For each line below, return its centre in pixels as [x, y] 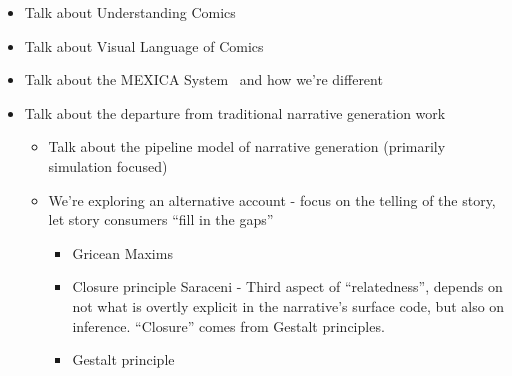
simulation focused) [108, 165]
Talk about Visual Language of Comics [144, 45]
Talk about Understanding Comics [130, 12]
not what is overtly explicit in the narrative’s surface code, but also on [288, 305]
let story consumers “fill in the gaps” [161, 219]
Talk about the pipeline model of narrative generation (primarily [247, 146]
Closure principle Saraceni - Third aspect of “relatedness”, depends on [287, 286]
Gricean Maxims [122, 252]
